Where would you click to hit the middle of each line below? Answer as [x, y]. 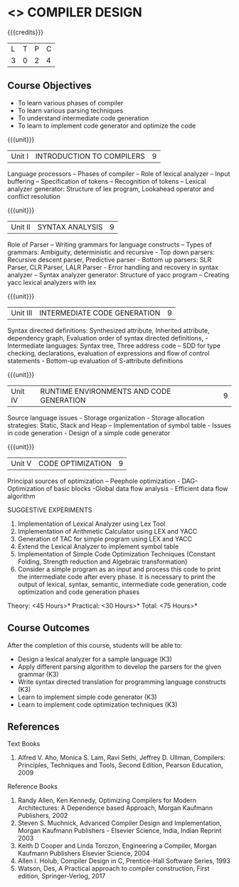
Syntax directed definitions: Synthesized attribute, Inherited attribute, [108, 330]
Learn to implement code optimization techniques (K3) [97, 704]
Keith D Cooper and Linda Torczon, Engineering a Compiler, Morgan [117, 846]
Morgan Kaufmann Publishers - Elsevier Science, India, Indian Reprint [119, 831]
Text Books [24, 744]
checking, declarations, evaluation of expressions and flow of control [108, 353]
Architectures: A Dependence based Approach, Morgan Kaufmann [115, 808]
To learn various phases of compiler [70, 103]
